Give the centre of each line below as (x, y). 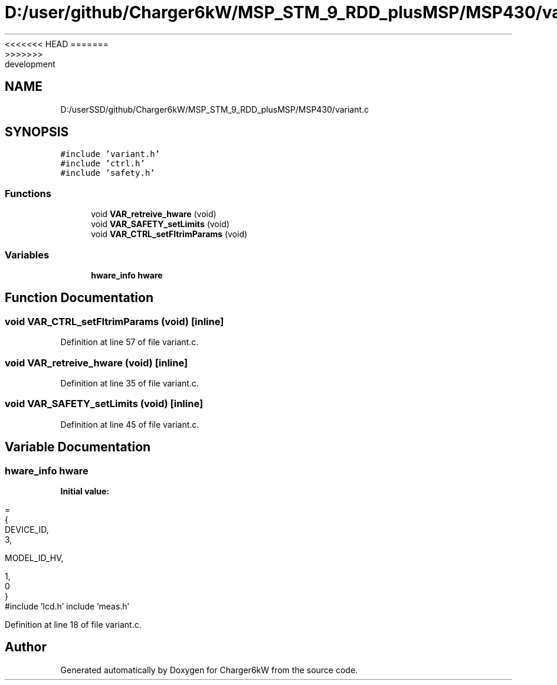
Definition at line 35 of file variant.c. (130, 383)
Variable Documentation (78, 447)
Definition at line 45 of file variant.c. (130, 424)
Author (26, 647)
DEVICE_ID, (27, 529)
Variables (27, 255)
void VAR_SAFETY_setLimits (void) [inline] (104, 404)
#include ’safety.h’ (108, 173)
